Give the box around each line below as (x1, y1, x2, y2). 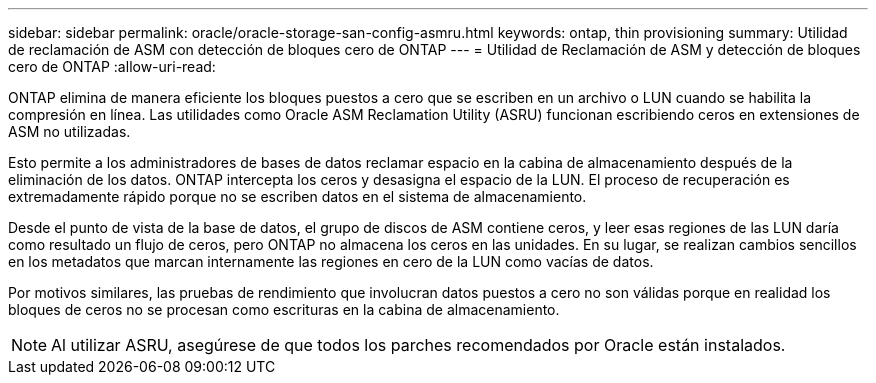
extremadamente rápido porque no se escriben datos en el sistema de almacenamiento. (8, 188, 587, 205)
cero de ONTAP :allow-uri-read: (8, 58, 216, 75)
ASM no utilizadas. (8, 123, 131, 140)
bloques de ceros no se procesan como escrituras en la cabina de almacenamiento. (8, 301, 560, 318)
